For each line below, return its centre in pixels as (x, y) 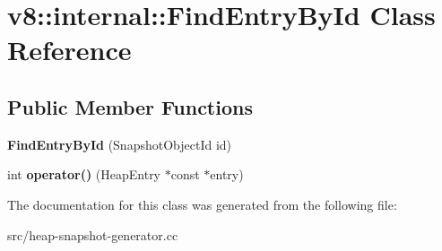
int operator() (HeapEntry (84, 174)
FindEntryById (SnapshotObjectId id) (120, 144)
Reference (69, 50)
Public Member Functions (130, 106)
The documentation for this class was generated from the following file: (202, 204)
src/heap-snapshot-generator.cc (93, 234)
